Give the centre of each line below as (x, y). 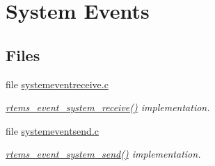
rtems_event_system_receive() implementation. (108, 107)
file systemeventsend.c (52, 130)
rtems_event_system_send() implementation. (103, 154)
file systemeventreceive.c (57, 84)
